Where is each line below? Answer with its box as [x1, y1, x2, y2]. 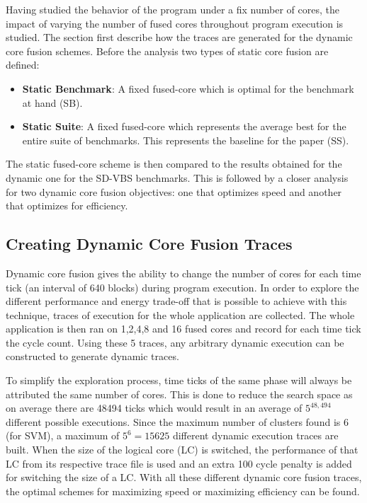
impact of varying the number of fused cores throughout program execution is [6, 16, 344, 30]
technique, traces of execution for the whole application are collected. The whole [6, 307, 355, 322]
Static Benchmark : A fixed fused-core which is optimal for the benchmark [22, 81, 354, 96]
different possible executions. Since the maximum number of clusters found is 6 [6, 414, 349, 429]
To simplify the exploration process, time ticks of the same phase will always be [6, 373, 352, 388]
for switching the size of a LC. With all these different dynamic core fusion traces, [6, 470, 362, 485]
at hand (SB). [22, 95, 83, 110]
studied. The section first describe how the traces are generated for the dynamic [6, 30, 353, 45]
